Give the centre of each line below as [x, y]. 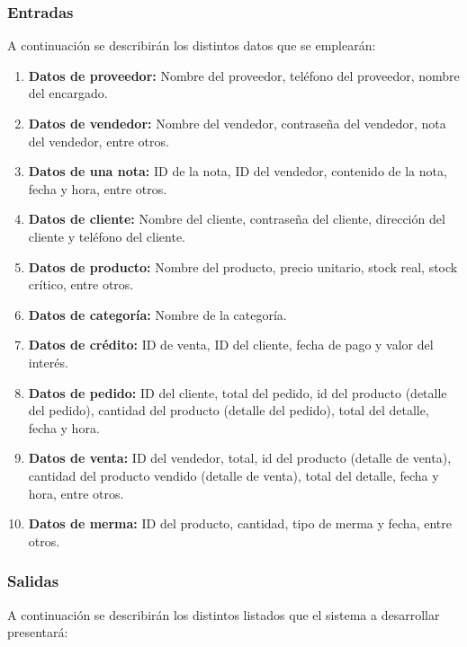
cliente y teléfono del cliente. [107, 236]
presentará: [38, 632]
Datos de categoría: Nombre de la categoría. [157, 314]
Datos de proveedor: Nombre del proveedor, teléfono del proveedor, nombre [244, 75]
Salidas [33, 581]
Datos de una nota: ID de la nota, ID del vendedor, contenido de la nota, [238, 171]
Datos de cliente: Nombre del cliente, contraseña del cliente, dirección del [237, 219]
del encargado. [68, 93]
